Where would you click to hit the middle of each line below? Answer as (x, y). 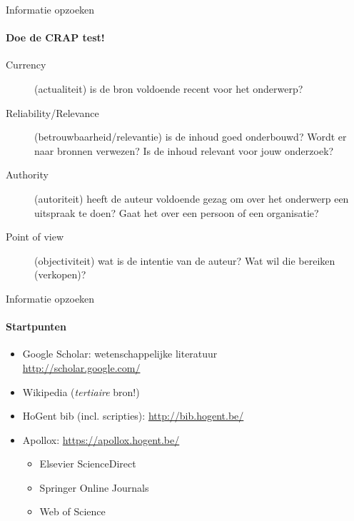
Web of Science (72, 511)
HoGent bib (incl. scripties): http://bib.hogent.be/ (133, 416)
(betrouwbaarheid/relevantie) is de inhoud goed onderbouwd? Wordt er (191, 137)
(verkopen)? (60, 274)
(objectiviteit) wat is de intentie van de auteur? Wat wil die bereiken (185, 260)
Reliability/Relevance (52, 112)
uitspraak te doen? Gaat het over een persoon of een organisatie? (177, 212)
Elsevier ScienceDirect (88, 464)
